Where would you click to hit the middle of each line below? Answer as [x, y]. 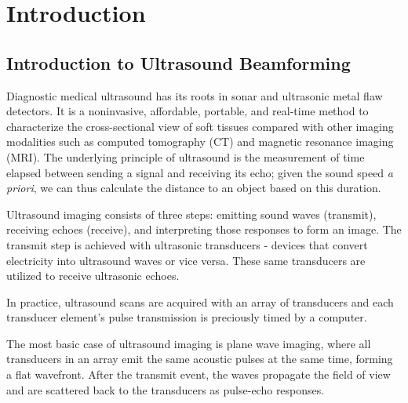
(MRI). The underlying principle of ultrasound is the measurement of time [186, 156]
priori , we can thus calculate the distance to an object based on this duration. [194, 188]
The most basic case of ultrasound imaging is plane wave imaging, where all [189, 343]
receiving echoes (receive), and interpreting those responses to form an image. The [204, 229]
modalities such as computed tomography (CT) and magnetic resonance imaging [200, 142]
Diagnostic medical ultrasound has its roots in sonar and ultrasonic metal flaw [195, 95]
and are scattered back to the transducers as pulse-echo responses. [166, 389]
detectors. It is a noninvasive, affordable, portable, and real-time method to [188, 111]
